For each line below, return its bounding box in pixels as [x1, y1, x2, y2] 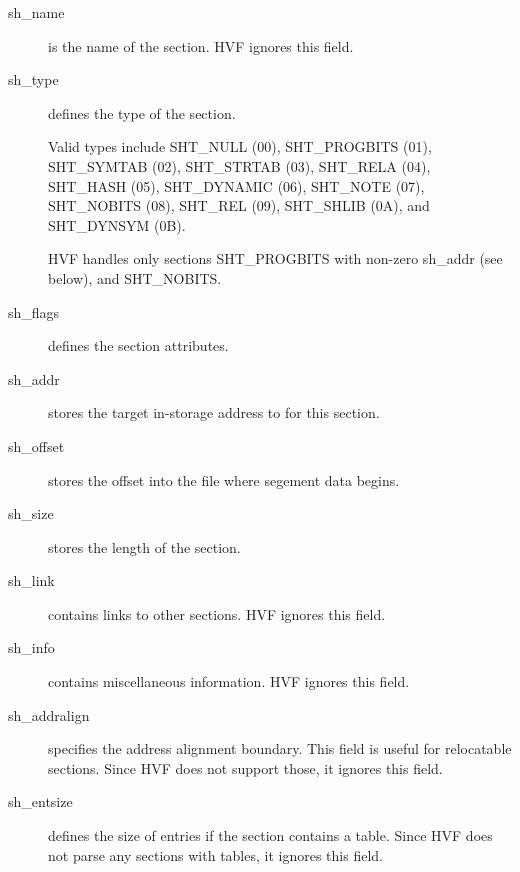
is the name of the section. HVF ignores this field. [48, 35, 354, 56]
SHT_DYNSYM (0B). [48, 214, 186, 235]
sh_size [8, 503, 54, 524]
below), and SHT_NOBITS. [48, 267, 222, 288]
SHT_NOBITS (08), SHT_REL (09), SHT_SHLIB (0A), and [48, 195, 430, 216]
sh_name [8, 2, 65, 22]
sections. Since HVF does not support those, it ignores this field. [48, 757, 443, 778]
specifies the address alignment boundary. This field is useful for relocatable [48, 738, 512, 759]
